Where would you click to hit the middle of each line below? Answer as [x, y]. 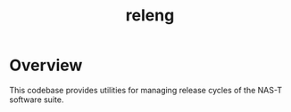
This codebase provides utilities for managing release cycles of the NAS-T [146, 90]
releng [150, 16]
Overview [46, 65]
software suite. [37, 100]
